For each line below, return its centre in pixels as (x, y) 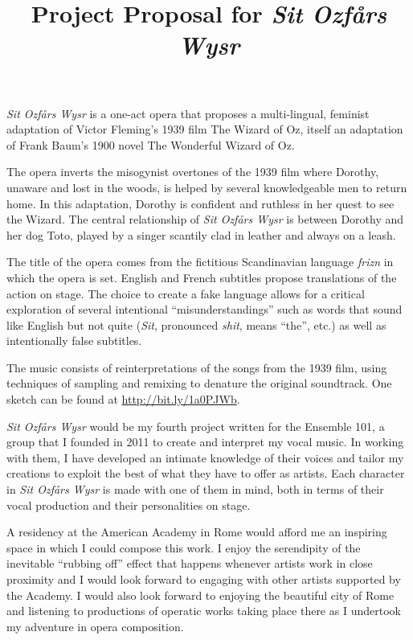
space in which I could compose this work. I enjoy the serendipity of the (184, 547)
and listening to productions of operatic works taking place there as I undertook (204, 611)
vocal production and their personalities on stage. (129, 505)
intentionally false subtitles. (74, 341)
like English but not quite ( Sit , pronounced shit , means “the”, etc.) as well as (196, 324)
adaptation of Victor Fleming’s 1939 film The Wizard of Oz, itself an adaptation (205, 129)
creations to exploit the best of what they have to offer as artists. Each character (206, 473)
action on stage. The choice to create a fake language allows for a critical (186, 293)
